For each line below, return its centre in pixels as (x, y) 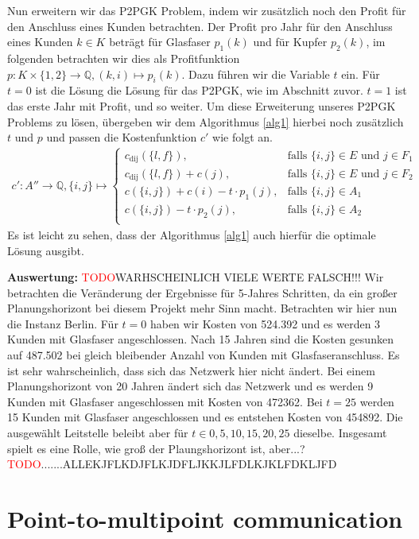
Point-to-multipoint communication (205, 519)
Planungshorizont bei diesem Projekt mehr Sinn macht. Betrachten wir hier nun (202, 308)
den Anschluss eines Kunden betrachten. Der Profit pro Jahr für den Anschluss (200, 26)
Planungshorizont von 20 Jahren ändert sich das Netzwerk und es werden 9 (190, 386)
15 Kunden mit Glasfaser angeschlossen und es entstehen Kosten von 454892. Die (205, 417)
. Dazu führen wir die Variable (256, 74)
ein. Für (361, 74)
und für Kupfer (290, 42)
